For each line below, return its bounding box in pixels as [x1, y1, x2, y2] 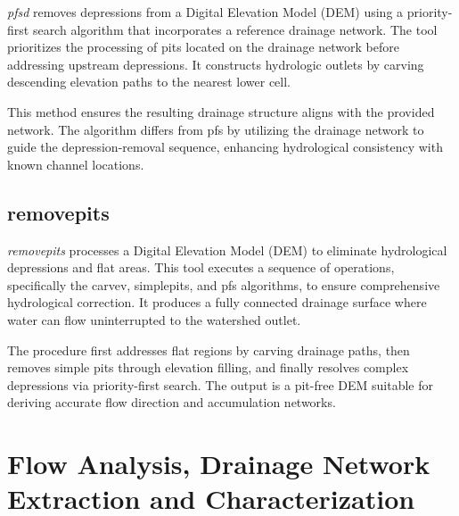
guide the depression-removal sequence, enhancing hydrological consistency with [7, 137, 443, 156]
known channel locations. [7, 154, 144, 173]
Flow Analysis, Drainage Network [7, 445, 430, 482]
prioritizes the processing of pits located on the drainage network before [7, 37, 399, 56]
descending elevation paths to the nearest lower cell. [7, 72, 291, 91]
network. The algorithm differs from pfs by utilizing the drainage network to [7, 120, 424, 138]
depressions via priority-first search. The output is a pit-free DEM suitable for [7, 375, 434, 394]
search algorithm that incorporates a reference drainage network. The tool [32, 20, 438, 38]
